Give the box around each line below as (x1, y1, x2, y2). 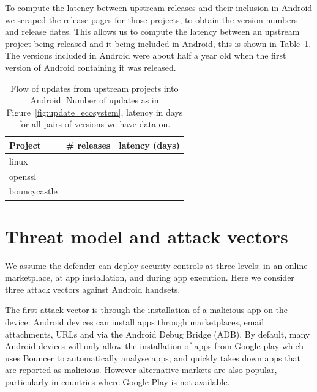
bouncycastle (9, 185, 58, 198)
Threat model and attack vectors (5, 223, 288, 248)
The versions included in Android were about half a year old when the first (5, 49, 286, 62)
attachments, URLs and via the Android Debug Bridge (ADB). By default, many (5, 327, 310, 340)
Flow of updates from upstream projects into (10, 81, 179, 94)
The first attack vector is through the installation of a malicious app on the (5, 303, 288, 316)
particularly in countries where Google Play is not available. (5, 375, 230, 388)
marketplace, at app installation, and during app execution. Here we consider (5, 271, 294, 284)
